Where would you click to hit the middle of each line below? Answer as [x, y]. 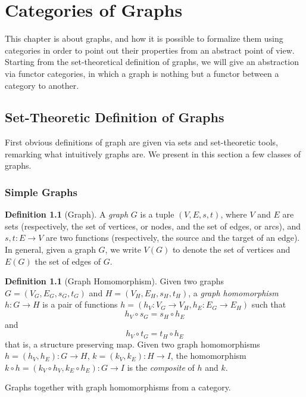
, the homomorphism [208, 356]
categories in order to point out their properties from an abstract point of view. [150, 50]
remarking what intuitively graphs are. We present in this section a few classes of [153, 153]
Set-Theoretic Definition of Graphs [115, 117]
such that [269, 304]
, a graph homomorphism [233, 292]
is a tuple [157, 214]
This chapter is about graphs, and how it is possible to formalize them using [144, 38]
